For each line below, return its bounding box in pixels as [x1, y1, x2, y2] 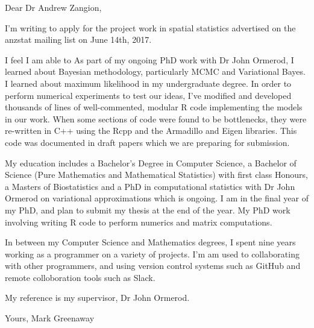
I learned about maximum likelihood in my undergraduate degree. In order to [5, 77, 292, 89]
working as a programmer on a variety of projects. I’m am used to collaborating [5, 247, 300, 260]
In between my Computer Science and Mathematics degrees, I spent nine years [5, 236, 296, 248]
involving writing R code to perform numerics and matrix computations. [5, 215, 272, 228]
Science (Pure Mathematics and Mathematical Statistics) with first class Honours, [5, 168, 308, 181]
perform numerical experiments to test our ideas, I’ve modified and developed [5, 89, 292, 101]
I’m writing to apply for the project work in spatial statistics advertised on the [5, 21, 296, 34]
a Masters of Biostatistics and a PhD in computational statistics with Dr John [5, 180, 295, 192]
